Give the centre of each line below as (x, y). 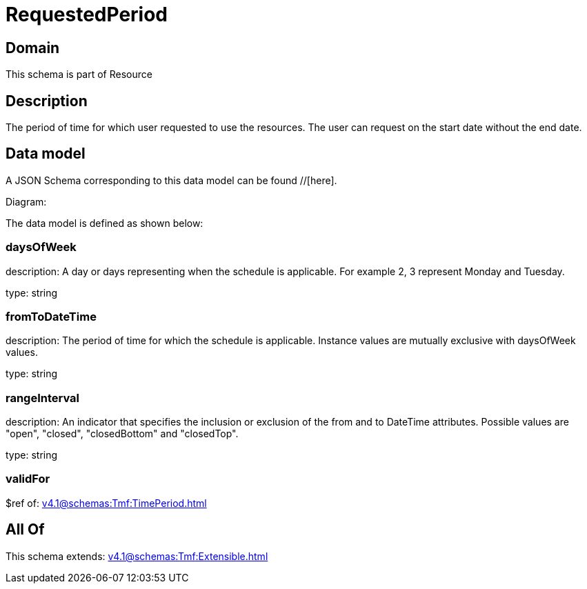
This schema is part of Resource (79, 74)
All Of (25, 530)
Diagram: (26, 201)
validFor (28, 479)
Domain (33, 48)
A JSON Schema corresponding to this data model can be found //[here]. (171, 180)
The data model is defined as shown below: (105, 223)
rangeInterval (43, 398)
